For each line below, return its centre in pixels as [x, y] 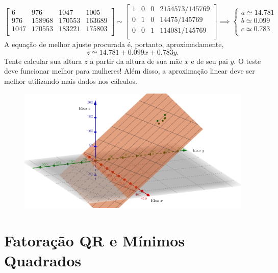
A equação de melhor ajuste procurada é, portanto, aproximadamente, [114, 44]
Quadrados [43, 260]
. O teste [247, 61]
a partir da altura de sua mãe [136, 61]
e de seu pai [209, 61]
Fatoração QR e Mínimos [95, 240]
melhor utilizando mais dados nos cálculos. [71, 81]
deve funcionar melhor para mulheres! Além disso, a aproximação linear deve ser [130, 71]
